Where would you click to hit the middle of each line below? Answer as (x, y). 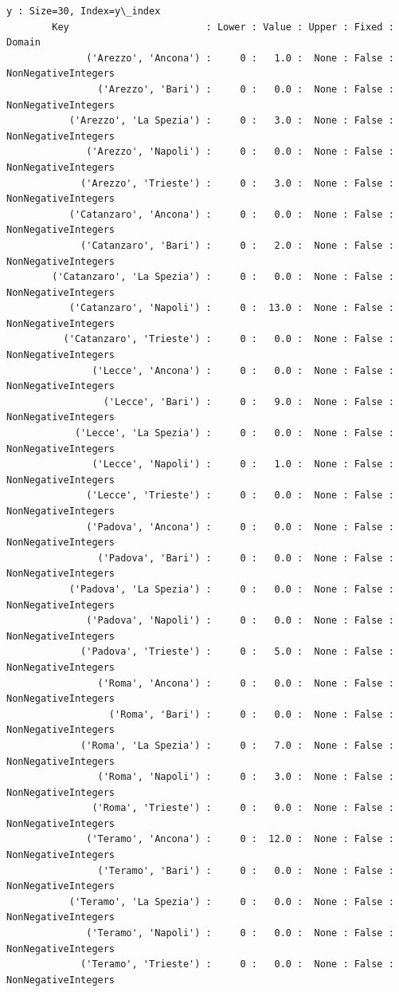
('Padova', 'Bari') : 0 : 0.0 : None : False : (246, 558)
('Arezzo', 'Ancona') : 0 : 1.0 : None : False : (240, 58)
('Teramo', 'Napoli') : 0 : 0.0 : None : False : (240, 933)
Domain (23, 43)
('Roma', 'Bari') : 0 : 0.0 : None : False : (251, 714)
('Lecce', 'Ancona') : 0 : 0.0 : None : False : (243, 370)
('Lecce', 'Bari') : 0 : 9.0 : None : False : (248, 402)
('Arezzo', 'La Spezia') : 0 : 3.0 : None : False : (231, 121)
